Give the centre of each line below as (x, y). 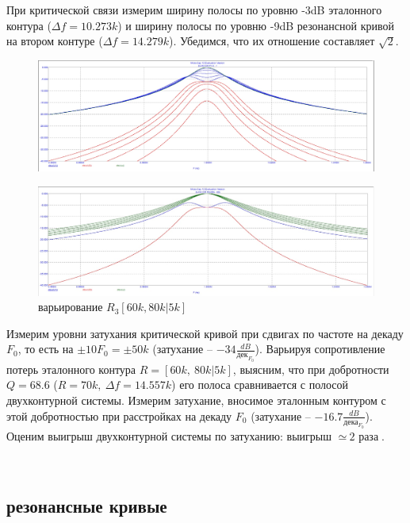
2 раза (364, 438)
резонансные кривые (87, 505)
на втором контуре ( (55, 41)
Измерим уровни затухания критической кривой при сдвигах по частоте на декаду (205, 333)
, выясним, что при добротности (311, 369)
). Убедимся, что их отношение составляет (272, 41)
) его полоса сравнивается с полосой (260, 385)
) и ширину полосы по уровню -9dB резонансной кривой (256, 25)
